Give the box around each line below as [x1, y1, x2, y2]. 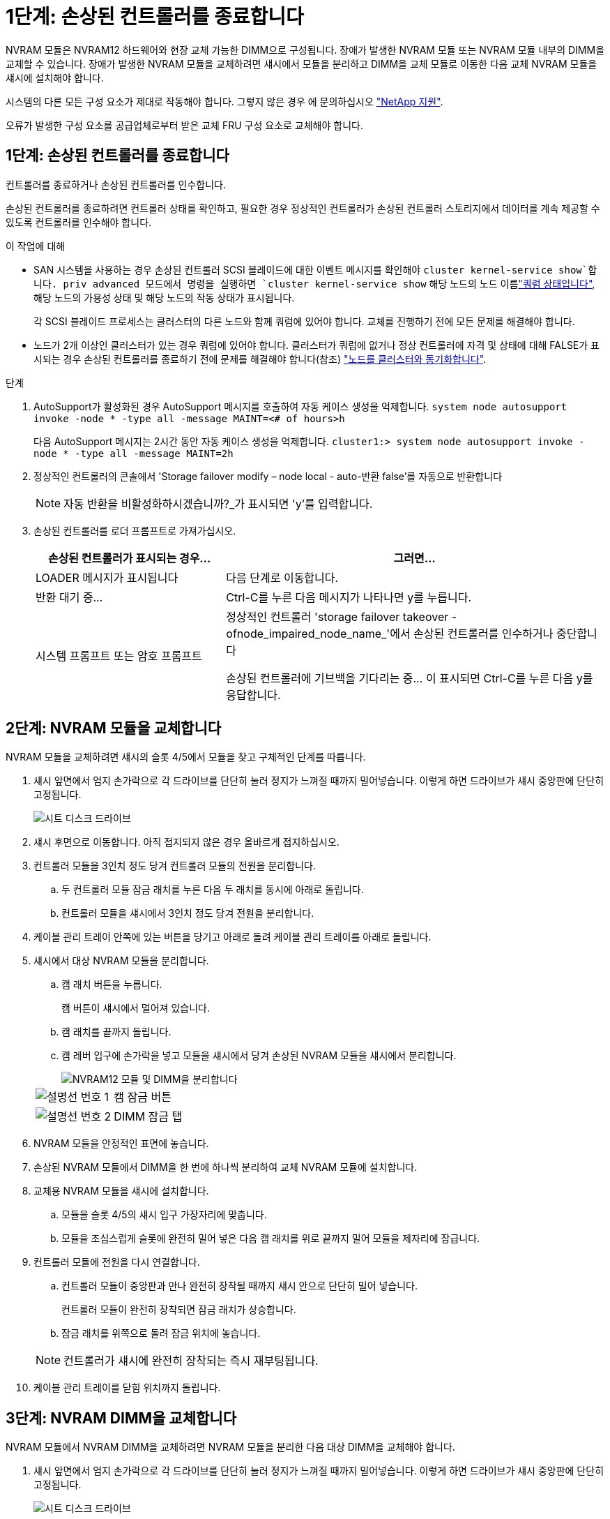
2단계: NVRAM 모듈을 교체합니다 [6, 719, 222, 738]
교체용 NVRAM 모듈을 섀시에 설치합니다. [33, 1185, 209, 1197]
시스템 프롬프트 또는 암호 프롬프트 [36, 648, 202, 663]
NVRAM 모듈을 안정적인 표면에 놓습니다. [33, 1137, 209, 1150]
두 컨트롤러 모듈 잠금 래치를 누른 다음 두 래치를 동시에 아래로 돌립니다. [61, 883, 364, 896]
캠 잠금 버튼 [114, 1090, 171, 1105]
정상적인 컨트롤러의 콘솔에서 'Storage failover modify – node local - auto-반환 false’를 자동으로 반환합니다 [33, 470, 503, 482]
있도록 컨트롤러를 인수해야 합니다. [6, 216, 152, 228]
